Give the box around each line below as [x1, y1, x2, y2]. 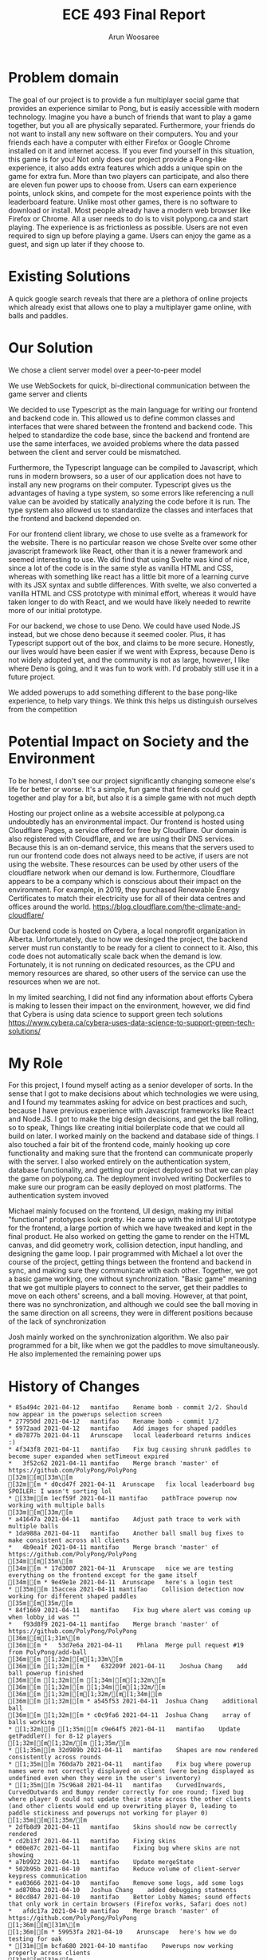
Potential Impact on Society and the [8, 732, 249, 751]
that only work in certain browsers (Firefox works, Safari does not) [8, 1900, 248, 1908]
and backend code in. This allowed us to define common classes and [8, 413, 235, 423]
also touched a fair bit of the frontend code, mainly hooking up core [8, 1140, 230, 1149]
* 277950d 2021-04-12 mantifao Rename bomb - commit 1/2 [8, 1417, 219, 1426]
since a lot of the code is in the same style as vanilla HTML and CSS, [8, 563, 234, 572]
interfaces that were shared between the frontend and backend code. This [8, 421, 253, 431]
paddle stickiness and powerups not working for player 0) [8, 1809, 209, 1818]
